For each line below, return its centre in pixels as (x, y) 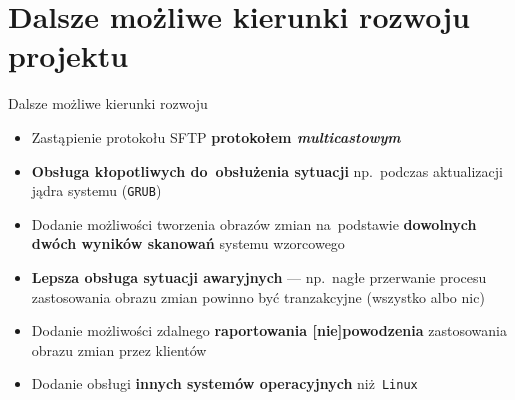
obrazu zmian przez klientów (119, 349)
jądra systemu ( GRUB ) (96, 190)
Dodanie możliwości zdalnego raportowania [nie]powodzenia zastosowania (269, 330)
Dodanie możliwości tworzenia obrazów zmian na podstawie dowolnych (254, 223)
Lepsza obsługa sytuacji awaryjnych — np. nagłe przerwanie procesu (259, 276)
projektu (68, 55)
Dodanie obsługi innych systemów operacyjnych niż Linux (224, 383)
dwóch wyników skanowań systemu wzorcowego (188, 243)
